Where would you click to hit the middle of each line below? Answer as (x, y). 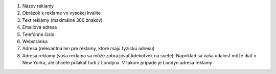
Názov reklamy (38, 6)
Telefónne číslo (38, 34)
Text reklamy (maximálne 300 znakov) (62, 20)
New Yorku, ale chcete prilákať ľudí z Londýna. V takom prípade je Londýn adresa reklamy (117, 63)
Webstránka (35, 41)
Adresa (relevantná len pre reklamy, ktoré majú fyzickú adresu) (88, 49)
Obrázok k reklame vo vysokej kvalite (62, 13)
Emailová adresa (40, 27)
